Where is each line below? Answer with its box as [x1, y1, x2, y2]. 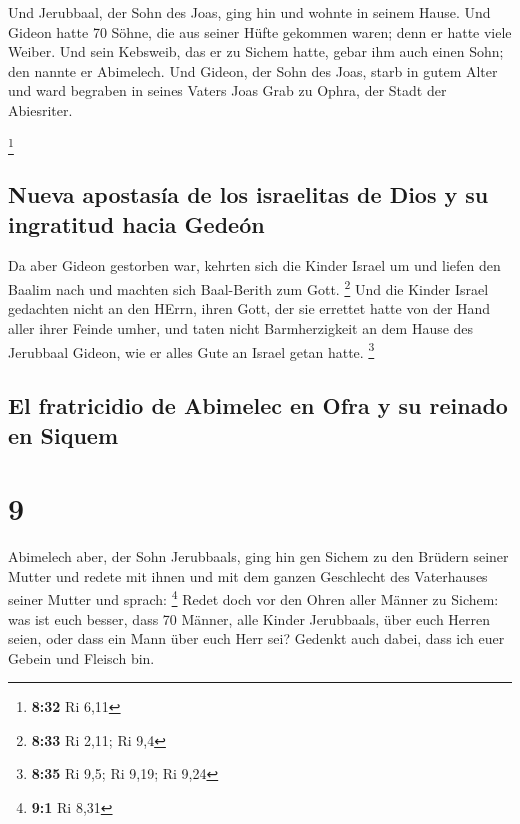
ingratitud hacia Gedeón [8, 208, 265, 239]
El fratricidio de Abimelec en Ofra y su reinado [8, 390, 508, 421]
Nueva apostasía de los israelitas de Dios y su [8, 179, 489, 210]
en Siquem [8, 419, 118, 450]
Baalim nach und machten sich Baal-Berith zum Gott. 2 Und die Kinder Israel [8, 276, 489, 299]
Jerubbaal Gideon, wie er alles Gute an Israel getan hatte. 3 [8, 338, 375, 362]
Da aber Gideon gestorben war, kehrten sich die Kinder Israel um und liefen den [8, 255, 501, 276]
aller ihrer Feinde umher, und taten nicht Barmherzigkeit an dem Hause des [8, 317, 474, 338]
